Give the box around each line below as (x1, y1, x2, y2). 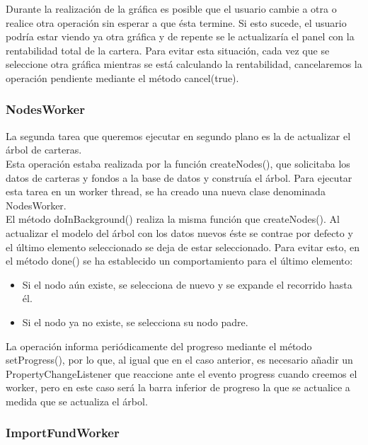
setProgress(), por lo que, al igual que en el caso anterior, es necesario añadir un (6, 352, 353, 367)
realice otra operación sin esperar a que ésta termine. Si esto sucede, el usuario (6, 15, 347, 30)
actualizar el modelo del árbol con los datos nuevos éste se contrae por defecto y (6, 225, 353, 240)
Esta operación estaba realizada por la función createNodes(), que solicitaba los (6, 156, 350, 171)
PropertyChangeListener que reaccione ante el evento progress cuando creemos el (6, 366, 357, 381)
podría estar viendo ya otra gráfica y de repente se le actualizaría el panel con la (6, 29, 355, 44)
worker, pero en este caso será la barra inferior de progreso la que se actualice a (6, 380, 350, 395)
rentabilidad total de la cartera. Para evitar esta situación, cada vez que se (6, 42, 330, 57)
